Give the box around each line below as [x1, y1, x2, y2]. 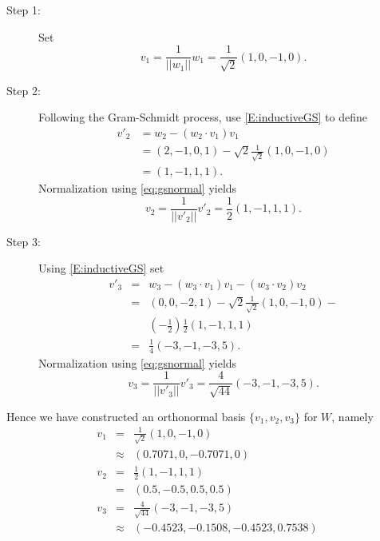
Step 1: [6, 2, 41, 18]
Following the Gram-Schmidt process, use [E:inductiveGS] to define [38, 109, 367, 125]
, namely [331, 408, 374, 424]
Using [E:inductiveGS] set [38, 260, 164, 276]
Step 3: [6, 233, 41, 249]
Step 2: [6, 82, 41, 98]
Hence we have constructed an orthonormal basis [6, 408, 246, 424]
